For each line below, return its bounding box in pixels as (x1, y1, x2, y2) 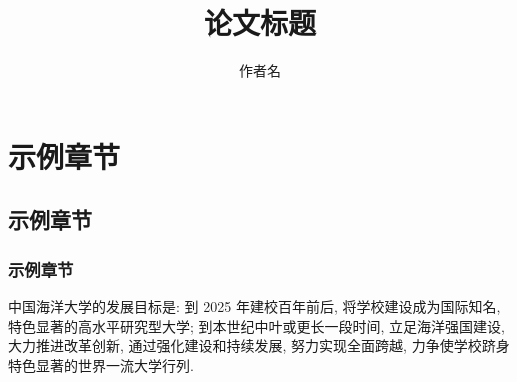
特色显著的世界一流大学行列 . (8, 354, 194, 375)
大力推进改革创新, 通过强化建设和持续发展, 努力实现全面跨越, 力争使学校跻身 (8, 335, 510, 356)
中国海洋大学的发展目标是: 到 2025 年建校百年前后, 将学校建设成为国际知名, (8, 295, 501, 316)
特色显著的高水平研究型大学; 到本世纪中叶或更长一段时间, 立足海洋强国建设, (8, 315, 505, 336)
